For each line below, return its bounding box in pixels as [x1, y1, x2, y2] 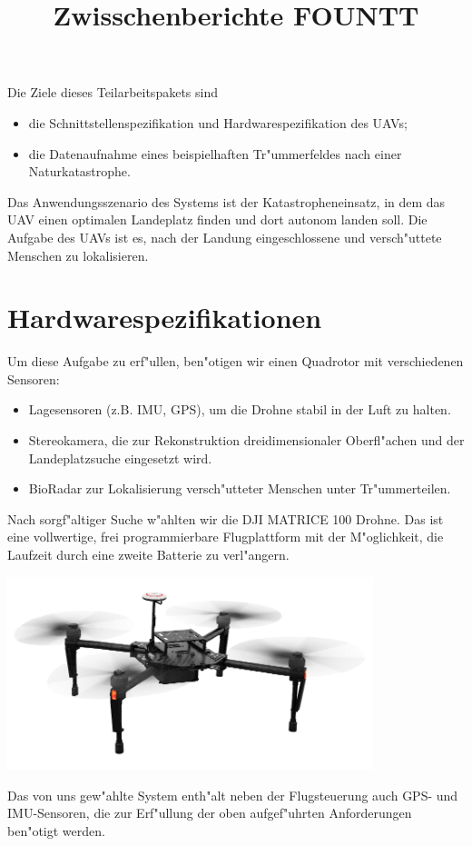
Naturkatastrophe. [28, 162, 131, 181]
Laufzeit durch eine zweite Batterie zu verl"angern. [7, 545, 290, 563]
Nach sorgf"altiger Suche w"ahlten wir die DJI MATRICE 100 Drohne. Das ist [7, 509, 444, 528]
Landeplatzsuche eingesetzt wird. [28, 448, 212, 467]
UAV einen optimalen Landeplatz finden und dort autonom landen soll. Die [7, 210, 428, 229]
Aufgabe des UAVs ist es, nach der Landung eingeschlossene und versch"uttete [7, 227, 442, 246]
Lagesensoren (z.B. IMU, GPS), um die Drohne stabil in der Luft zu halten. [28, 400, 451, 419]
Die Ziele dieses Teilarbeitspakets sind [7, 83, 218, 102]
